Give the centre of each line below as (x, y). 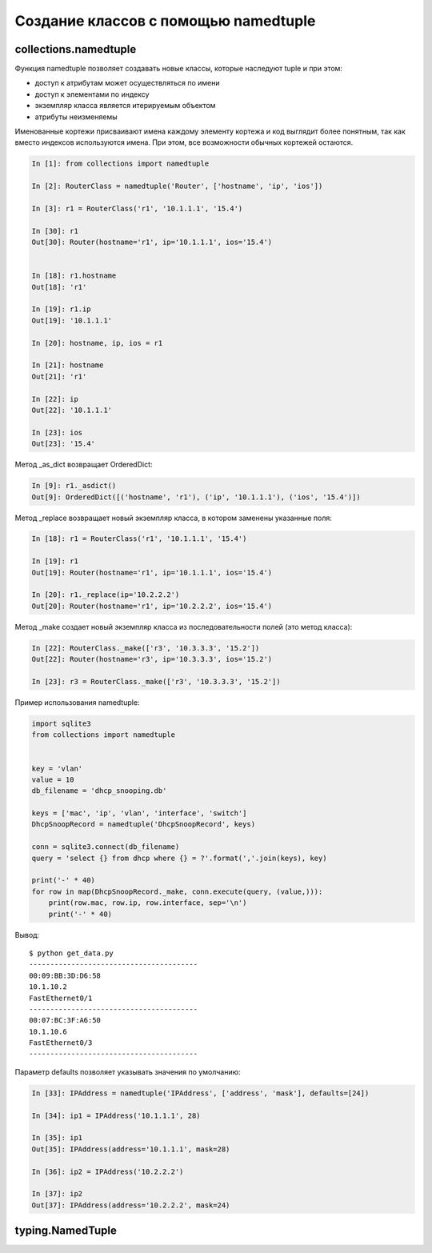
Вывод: (27, 935)
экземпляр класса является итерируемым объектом (125, 106)
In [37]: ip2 (57, 1194)
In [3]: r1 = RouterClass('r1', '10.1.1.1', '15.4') (137, 208)
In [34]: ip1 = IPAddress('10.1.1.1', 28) (116, 1115)
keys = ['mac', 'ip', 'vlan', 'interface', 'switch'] (139, 813)
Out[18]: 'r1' (59, 287)
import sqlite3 (61, 723)
